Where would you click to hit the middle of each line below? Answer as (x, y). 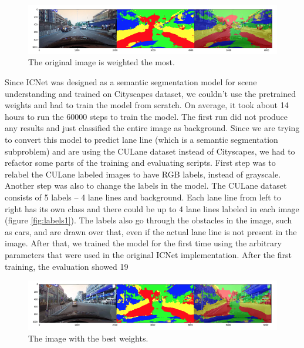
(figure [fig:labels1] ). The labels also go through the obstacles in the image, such (148, 220)
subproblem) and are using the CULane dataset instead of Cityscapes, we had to (150, 151)
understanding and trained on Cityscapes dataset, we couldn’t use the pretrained (151, 93)
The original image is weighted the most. (102, 62)
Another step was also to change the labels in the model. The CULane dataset (146, 185)
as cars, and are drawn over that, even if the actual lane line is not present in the (151, 231)
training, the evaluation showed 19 (67, 266)
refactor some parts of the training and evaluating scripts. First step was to (140, 163)
